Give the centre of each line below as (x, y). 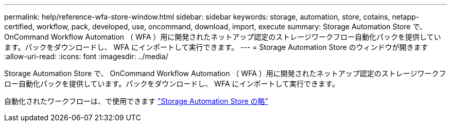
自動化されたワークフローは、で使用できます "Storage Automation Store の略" (136, 101)
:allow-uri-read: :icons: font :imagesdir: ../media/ (86, 56)
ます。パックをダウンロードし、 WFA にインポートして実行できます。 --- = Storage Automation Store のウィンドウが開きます (216, 47)
